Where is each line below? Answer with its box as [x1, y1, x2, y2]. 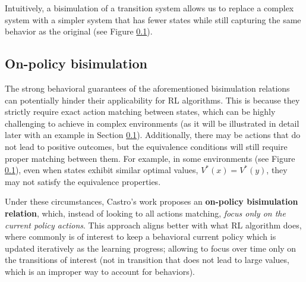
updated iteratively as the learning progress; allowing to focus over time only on [5, 242, 296, 254]
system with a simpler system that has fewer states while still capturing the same [5, 13, 301, 26]
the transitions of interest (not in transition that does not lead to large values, [5, 253, 289, 266]
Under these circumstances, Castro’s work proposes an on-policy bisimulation [5, 195, 298, 208]
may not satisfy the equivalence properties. [5, 175, 161, 187]
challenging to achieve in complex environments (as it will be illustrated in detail [5, 117, 299, 129]
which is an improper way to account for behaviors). [5, 265, 195, 277]
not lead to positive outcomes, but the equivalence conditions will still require [5, 140, 288, 152]
